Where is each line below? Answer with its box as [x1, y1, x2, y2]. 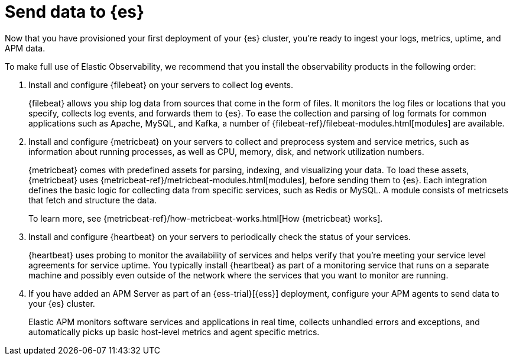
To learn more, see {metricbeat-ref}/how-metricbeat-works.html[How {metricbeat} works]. [28, 213, 383, 223]
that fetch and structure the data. [28, 194, 157, 205]
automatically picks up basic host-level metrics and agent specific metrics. [28, 326, 320, 337]
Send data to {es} [5, 2, 145, 22]
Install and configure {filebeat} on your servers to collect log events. [28, 79, 294, 90]
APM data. [5, 43, 46, 53]
